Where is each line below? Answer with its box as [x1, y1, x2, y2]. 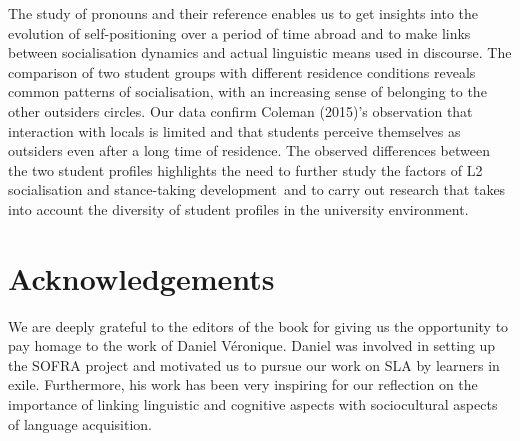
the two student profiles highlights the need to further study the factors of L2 [8, 159, 483, 180]
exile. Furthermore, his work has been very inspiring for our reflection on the [8, 374, 478, 395]
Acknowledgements [8, 257, 275, 298]
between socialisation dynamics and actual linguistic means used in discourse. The [8, 42, 512, 63]
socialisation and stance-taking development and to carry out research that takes [8, 179, 506, 200]
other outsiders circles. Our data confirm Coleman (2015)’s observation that [8, 100, 473, 121]
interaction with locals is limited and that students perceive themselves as [8, 120, 461, 141]
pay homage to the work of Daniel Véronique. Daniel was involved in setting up [8, 335, 496, 356]
